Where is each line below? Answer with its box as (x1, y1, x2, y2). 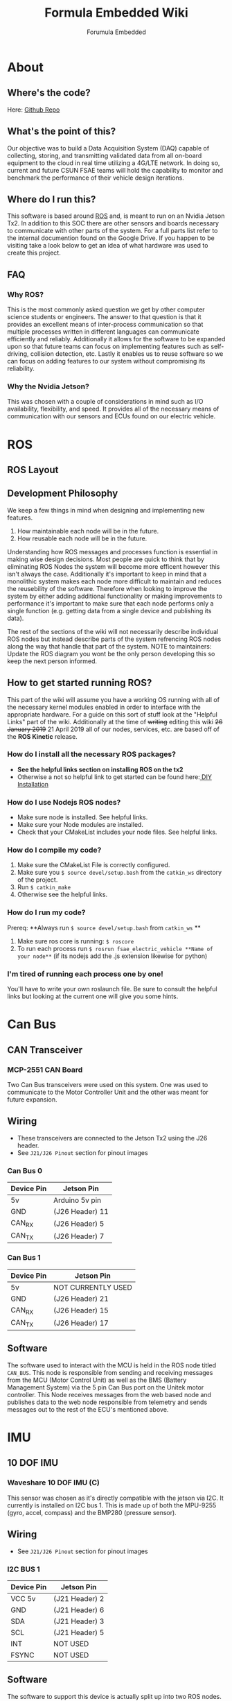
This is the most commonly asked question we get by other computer (7, 305, 206, 314)
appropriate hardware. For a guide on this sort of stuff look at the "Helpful (7, 710, 218, 719)
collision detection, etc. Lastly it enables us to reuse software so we (30, 350, 224, 358)
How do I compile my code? (7, 845, 102, 855)
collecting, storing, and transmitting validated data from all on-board (7, 151, 202, 160)
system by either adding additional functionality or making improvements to (7, 592, 223, 600)
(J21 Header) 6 (53, 1605, 105, 1614)
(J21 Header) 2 (53, 1593, 105, 1603)
